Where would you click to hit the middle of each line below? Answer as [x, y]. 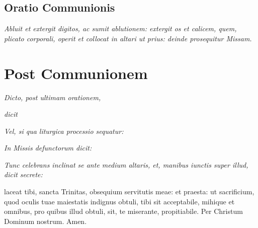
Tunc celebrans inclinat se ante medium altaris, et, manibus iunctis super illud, [126, 164]
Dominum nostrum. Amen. [46, 221]
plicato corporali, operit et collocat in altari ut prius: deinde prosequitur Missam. [128, 38]
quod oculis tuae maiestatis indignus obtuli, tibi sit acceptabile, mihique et [119, 201]
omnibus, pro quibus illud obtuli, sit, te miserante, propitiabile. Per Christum [123, 211]
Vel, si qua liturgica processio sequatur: [64, 131]
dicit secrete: [23, 174]
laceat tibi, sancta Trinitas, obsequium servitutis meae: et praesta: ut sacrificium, [129, 192]
